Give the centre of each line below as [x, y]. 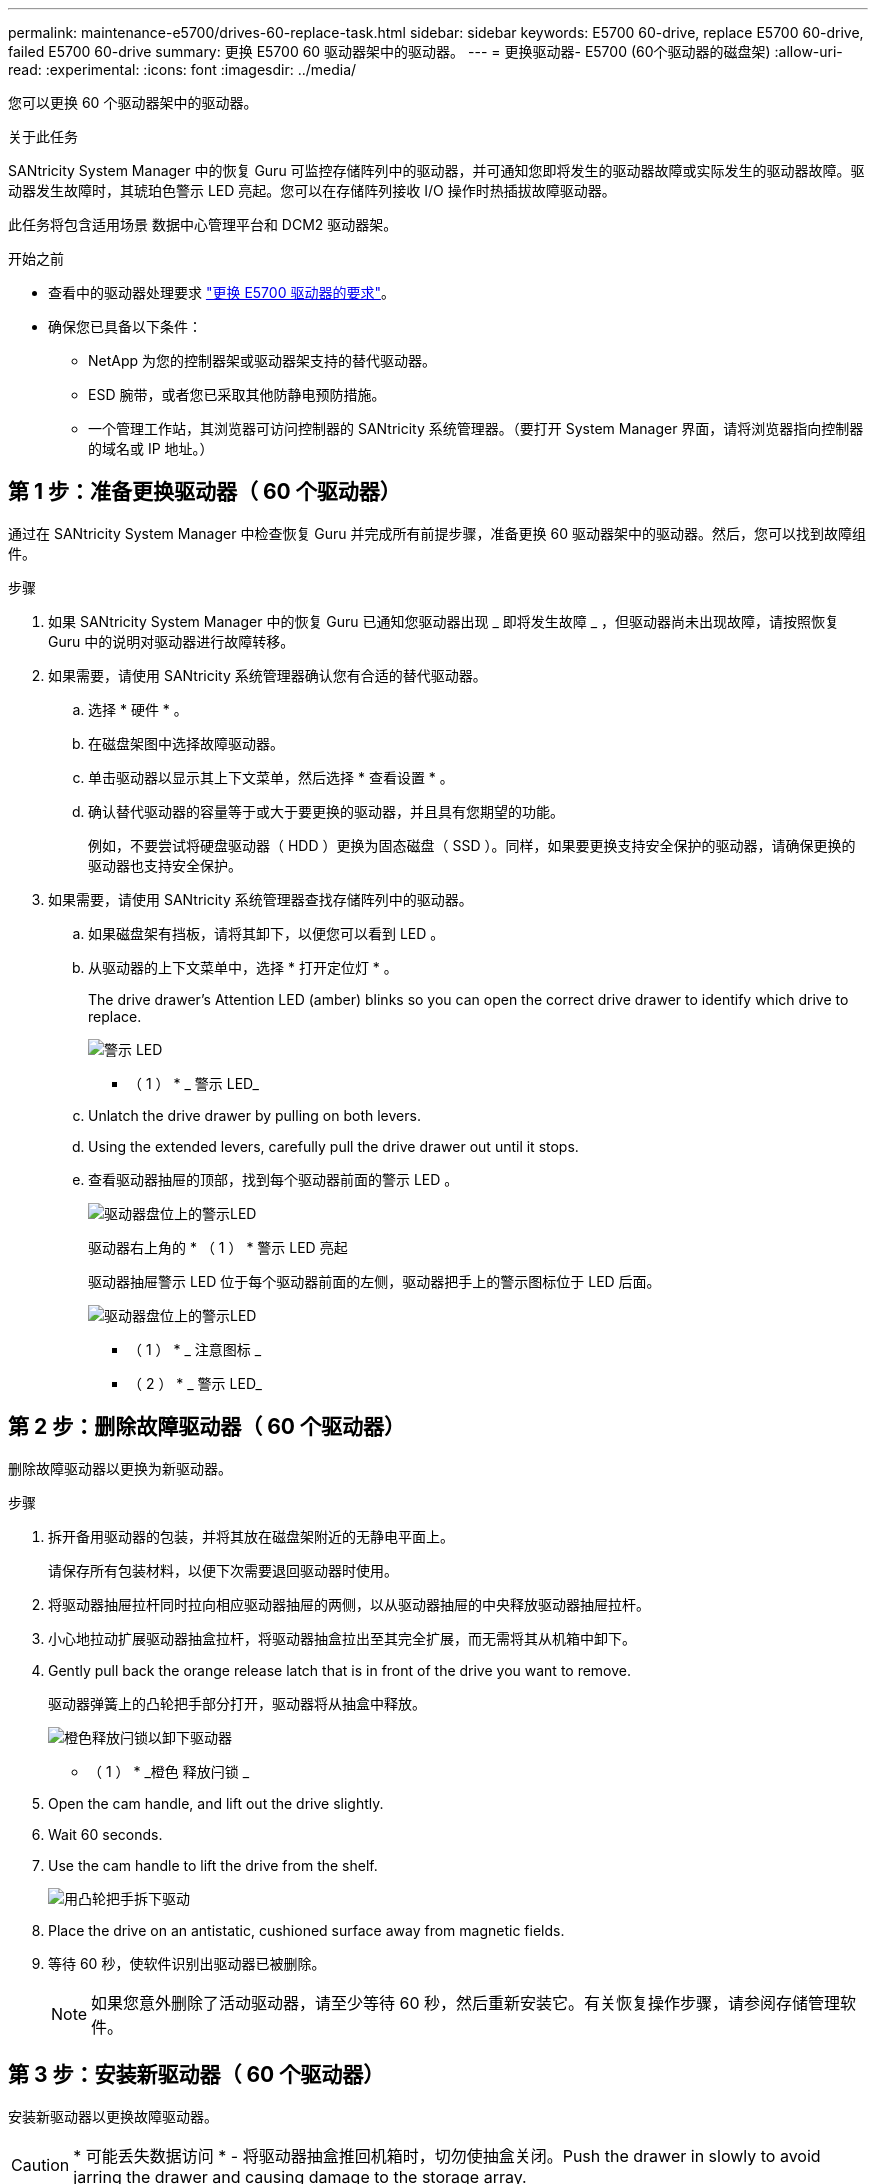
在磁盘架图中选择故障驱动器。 [186, 743]
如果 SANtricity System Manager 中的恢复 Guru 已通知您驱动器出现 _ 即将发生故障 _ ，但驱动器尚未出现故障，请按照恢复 [444, 621]
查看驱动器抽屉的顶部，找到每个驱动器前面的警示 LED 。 [273, 1179]
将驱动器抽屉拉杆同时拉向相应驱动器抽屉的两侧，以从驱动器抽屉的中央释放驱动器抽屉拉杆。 [349, 1604]
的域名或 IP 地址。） [151, 448]
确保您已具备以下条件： [125, 326]
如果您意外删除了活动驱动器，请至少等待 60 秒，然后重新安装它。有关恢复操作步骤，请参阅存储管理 [466, 2002]
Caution [40, 2164]
